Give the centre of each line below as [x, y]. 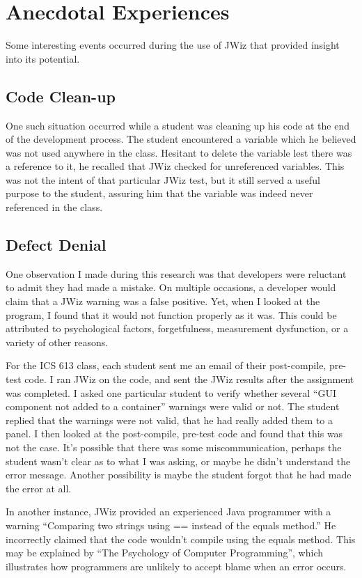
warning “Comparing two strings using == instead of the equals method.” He [171, 525]
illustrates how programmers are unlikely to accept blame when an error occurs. [176, 566]
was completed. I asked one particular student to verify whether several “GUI [171, 392]
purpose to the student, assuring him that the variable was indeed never [159, 193]
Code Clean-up [61, 96]
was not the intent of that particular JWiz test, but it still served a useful [163, 179]
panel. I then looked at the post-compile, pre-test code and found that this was [174, 433]
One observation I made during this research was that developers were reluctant [176, 273]
